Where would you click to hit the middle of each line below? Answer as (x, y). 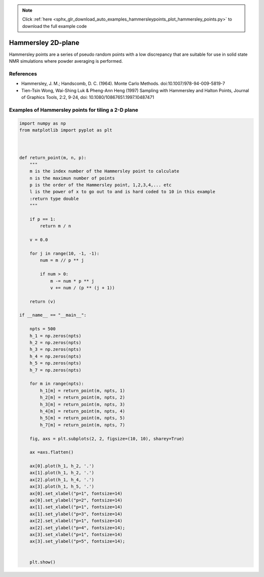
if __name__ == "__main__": (53, 315)
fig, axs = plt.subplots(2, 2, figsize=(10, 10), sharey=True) (107, 439)
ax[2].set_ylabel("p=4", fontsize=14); (77, 528)
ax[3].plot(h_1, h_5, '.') (62, 487)
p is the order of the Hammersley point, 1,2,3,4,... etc (100, 185)
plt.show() (43, 562)
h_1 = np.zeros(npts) (55, 336)
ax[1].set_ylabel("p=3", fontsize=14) (76, 514)
